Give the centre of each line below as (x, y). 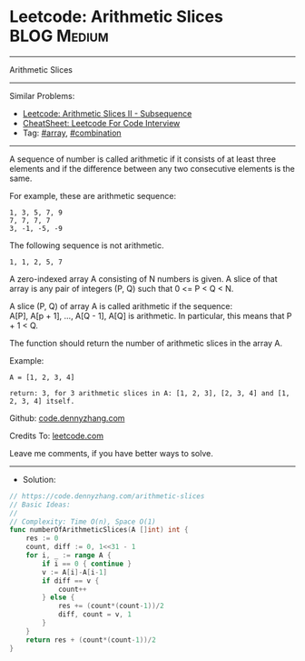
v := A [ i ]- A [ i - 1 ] (74, 572)
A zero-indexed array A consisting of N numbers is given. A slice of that (144, 278)
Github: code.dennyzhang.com (67, 418)
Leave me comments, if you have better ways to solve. (111, 453)
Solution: (39, 479)
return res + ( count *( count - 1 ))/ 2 (91, 640)
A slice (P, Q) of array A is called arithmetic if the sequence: (121, 305)
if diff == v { (71, 581)
